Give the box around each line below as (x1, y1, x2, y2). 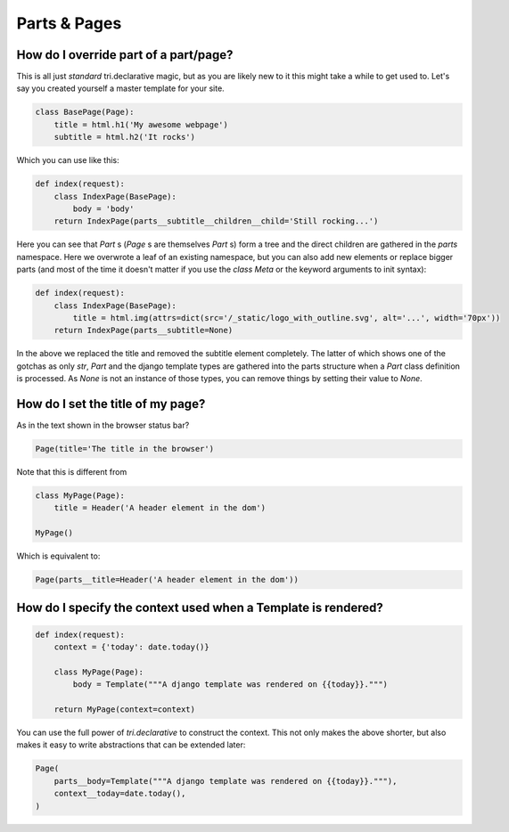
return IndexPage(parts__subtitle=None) (53, 325, 234, 336)
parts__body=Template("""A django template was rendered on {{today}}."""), (53, 776, 398, 786)
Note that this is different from (16, 466, 127, 477)
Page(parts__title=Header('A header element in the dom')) (35, 575, 299, 585)
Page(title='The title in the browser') (35, 444, 214, 453)
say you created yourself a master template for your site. (16, 83, 225, 94)
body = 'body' (72, 203, 135, 214)
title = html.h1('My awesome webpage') (53, 119, 229, 129)
